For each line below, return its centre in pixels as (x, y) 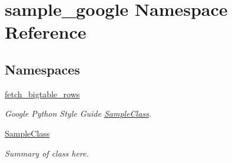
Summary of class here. (47, 153)
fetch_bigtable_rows (42, 94)
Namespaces (42, 69)
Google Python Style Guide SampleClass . (78, 113)
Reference (46, 32)
